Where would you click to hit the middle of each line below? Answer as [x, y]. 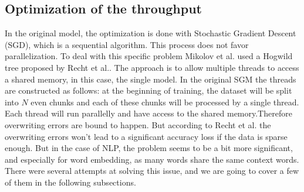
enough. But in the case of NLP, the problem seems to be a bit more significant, [149, 148]
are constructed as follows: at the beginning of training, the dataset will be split [148, 90]
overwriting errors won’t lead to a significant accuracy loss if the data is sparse [146, 136]
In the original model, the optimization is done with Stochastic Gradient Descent [151, 33]
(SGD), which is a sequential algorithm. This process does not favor [127, 44]
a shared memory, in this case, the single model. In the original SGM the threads [151, 79]
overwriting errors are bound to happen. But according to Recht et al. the [138, 124]
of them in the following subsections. [70, 182]
